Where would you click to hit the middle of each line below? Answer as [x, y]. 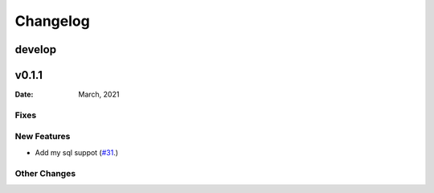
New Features [43, 137]
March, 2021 [99, 94]
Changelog [52, 21]
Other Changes [45, 173]
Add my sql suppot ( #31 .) [77, 152]
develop [35, 49]
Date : [24, 94]
